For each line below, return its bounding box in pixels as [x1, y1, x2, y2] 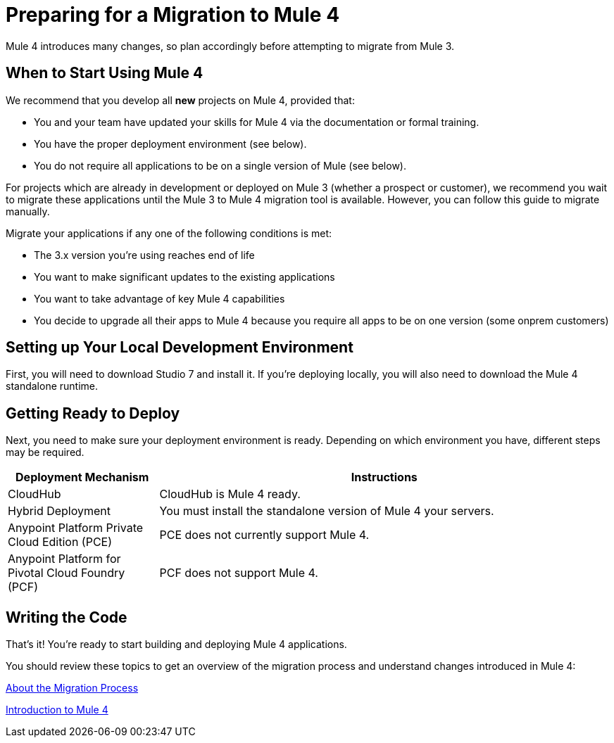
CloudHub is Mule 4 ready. [159, 487, 301, 502]
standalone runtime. [6, 380, 99, 393]
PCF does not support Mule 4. [159, 566, 318, 580]
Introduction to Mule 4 [6, 704, 108, 716]
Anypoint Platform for [8, 552, 121, 566]
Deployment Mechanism [15, 470, 149, 485]
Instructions [351, 470, 418, 485]
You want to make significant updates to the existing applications [34, 270, 335, 283]
